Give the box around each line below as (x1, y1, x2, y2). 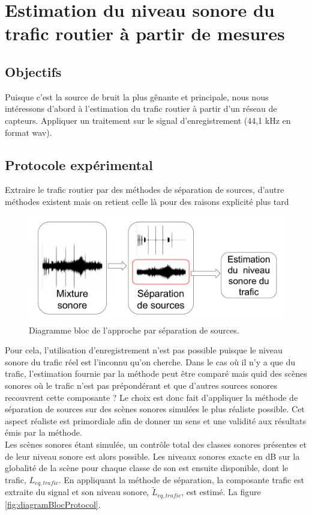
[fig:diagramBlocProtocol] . (5, 498, 101, 510)
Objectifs (5, 62, 62, 81)
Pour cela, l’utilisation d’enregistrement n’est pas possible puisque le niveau (5, 344, 283, 356)
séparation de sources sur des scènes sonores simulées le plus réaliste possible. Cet (5, 403, 305, 415)
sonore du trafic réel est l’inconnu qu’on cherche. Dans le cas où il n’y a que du (5, 355, 296, 368)
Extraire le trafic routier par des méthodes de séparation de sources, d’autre (5, 183, 284, 196)
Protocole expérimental (5, 155, 153, 174)
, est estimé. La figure (181, 486, 261, 498)
